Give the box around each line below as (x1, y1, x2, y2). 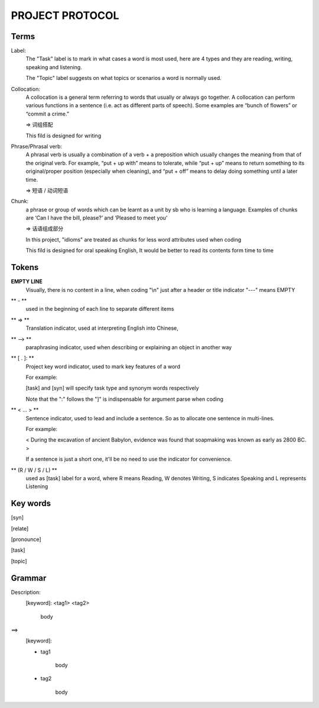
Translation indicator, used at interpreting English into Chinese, (25, 324, 178, 332)
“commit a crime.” (25, 110, 69, 117)
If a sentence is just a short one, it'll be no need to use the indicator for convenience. (25, 456, 232, 463)
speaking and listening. (25, 63, 82, 70)
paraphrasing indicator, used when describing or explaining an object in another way (25, 343, 232, 350)
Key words (11, 498, 51, 509)
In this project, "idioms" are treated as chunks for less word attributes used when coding (25, 236, 242, 243)
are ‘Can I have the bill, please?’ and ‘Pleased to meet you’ (25, 214, 168, 221)
